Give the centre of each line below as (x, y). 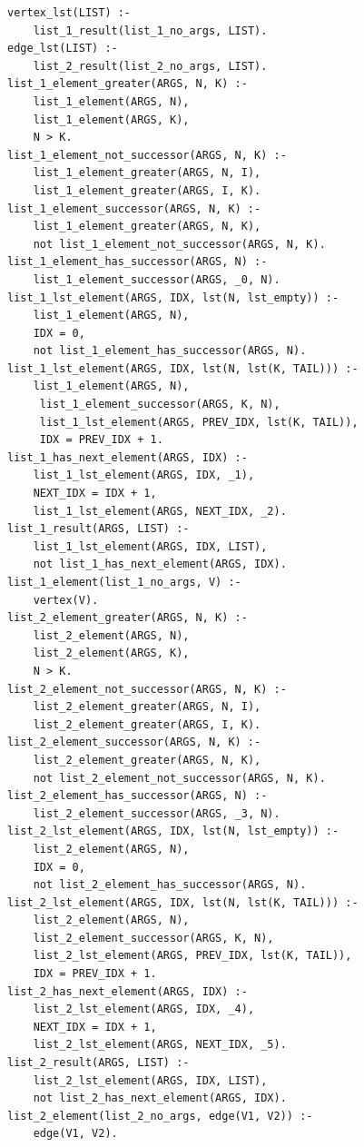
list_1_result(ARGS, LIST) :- (98, 529)
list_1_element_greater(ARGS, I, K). (147, 190)
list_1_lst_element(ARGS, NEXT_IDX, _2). (160, 511)
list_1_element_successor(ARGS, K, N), (160, 405)
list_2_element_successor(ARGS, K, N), (153, 938)
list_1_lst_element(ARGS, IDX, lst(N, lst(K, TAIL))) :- (183, 368)
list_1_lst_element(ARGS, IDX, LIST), (150, 546)
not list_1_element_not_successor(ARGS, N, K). (179, 244)
